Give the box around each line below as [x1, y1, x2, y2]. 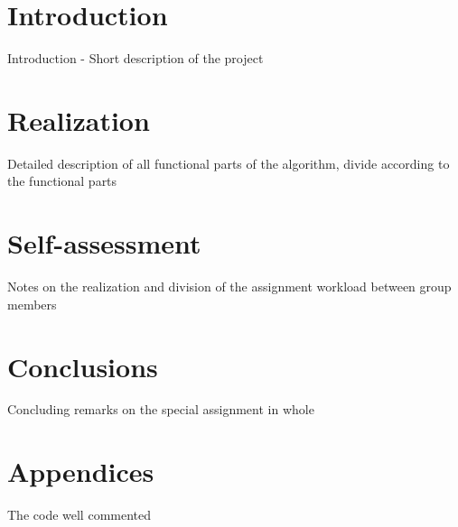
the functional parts [7, 171, 117, 190]
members [7, 294, 57, 313]
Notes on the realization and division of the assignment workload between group [7, 277, 452, 296]
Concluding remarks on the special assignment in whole [7, 400, 314, 419]
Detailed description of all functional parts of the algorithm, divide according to [7, 153, 450, 172]
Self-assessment [7, 225, 201, 262]
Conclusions [7, 347, 158, 384]
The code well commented [7, 505, 152, 524]
